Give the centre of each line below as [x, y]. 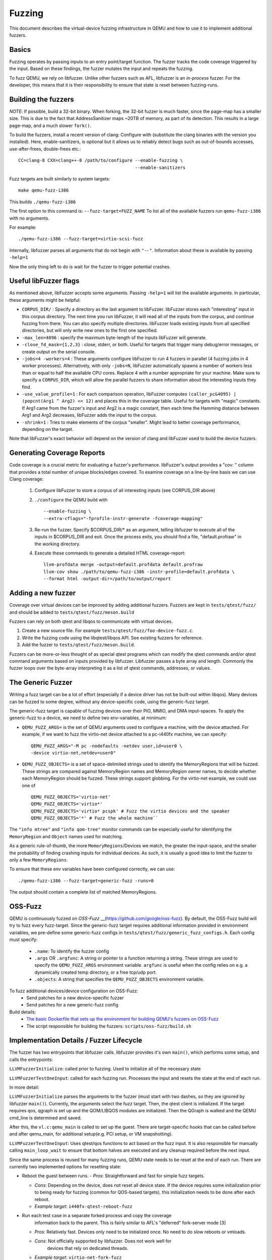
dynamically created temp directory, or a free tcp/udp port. [96, 972]
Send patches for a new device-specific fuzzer [75, 998]
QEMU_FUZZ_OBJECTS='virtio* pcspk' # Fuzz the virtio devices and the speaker [130, 811]
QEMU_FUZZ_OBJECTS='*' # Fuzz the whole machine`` [95, 818]
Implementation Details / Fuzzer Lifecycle [76, 1041]
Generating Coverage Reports [57, 453]
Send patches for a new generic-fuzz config [72, 1005]
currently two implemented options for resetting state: [65, 1166]
